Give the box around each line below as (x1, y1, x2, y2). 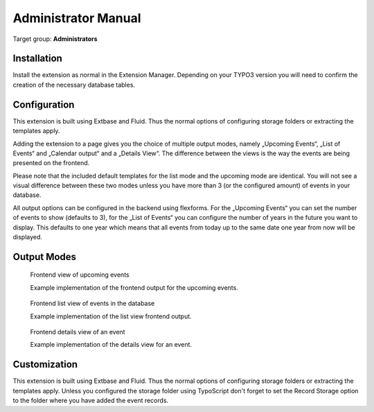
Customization (12, 359, 78, 370)
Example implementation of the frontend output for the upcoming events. (30, 283, 238, 291)
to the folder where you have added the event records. (12, 396, 169, 405)
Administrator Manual (12, 10, 141, 26)
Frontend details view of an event (30, 328, 125, 336)
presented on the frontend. (12, 159, 90, 167)
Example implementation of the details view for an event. (30, 341, 193, 349)
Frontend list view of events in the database (30, 299, 155, 308)
